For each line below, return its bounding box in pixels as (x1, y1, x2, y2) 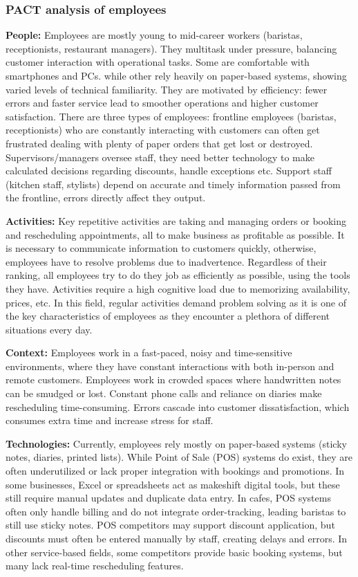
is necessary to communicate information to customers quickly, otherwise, (6, 241, 317, 255)
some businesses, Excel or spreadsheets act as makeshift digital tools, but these (6, 477, 340, 491)
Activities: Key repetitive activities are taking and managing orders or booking (6, 213, 347, 228)
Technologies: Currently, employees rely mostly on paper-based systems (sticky (6, 436, 347, 450)
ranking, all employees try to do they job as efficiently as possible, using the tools (6, 268, 350, 282)
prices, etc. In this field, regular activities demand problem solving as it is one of (6, 295, 346, 309)
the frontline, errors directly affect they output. (6, 190, 206, 205)
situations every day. (6, 322, 93, 336)
